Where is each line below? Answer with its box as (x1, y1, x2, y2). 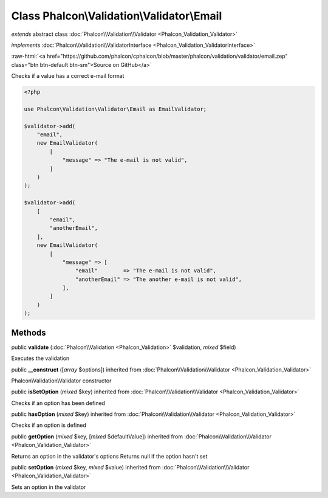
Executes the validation (11, 354, 70, 362)
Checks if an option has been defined (11, 399, 106, 407)
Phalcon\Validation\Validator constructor (11, 377, 112, 384)
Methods (11, 327, 46, 337)
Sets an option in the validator (11, 483, 86, 491)
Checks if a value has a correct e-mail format (11, 72, 125, 80)
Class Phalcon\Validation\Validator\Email (11, 9, 222, 22)
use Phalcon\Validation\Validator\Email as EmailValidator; (24, 105, 207, 112)
